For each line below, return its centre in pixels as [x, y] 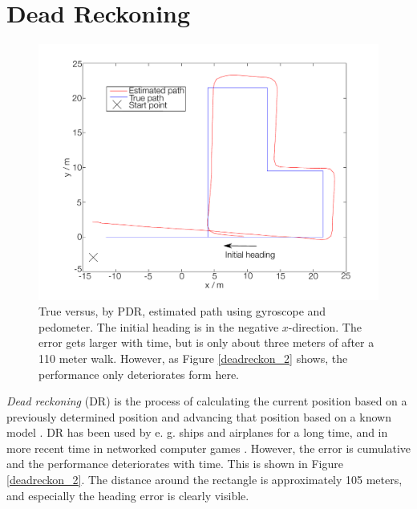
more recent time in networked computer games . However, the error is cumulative [208, 448]
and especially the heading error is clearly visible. [128, 495]
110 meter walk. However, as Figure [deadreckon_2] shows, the [193, 358]
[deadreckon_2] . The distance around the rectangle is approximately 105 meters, [204, 480]
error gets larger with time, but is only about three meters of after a [206, 342]
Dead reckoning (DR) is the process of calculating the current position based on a [207, 401]
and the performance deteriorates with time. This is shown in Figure [175, 464]
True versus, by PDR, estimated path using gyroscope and [182, 311]
